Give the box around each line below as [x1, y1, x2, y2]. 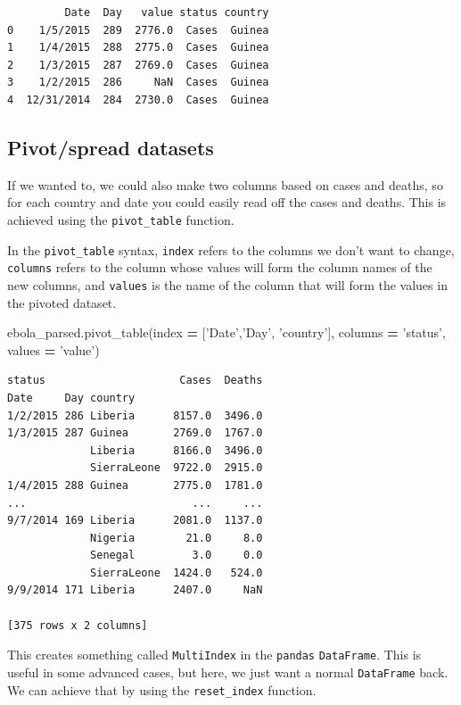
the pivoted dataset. [7, 293, 117, 311]
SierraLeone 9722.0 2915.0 [90, 461, 263, 475]
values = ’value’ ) [7, 340, 100, 359]
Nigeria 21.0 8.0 [90, 531, 263, 544]
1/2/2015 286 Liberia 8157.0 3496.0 [7, 409, 263, 422]
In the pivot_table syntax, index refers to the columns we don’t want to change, [7, 240, 455, 259]
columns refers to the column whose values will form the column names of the [7, 258, 432, 277]
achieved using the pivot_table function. [7, 210, 235, 228]
